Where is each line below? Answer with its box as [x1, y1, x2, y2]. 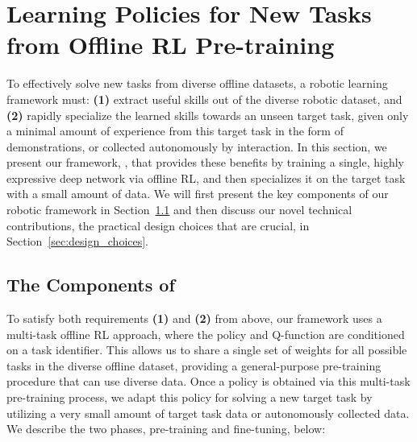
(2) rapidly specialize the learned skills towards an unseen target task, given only [6, 106, 409, 123]
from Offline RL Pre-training [6, 28, 335, 61]
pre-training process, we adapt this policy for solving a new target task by [6, 389, 373, 406]
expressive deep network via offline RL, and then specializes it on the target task [6, 169, 406, 186]
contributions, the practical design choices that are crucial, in [6, 217, 310, 233]
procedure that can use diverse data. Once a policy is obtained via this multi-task [6, 373, 411, 390]
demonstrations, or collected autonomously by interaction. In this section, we [6, 138, 387, 155]
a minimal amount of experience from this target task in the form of [6, 122, 344, 139]
